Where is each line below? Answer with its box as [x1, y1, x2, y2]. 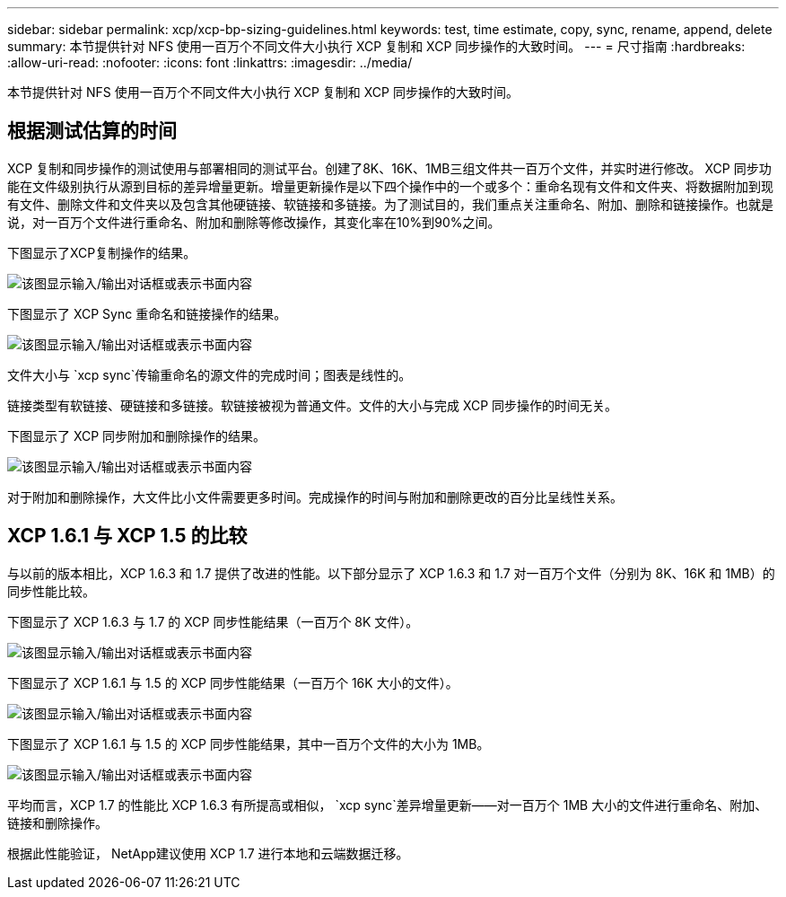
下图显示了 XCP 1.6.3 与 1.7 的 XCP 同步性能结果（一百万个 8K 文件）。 [7, 613, 419, 629]
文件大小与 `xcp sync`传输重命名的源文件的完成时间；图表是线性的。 [7, 366, 412, 383]
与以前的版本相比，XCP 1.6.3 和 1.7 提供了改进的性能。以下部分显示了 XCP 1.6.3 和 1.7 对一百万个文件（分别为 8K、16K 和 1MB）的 [7, 565, 775, 581]
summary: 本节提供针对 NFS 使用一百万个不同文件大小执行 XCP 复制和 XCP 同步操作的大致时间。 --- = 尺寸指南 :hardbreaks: [7, 39, 746, 54]
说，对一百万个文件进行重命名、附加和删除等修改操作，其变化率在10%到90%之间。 [7, 214, 501, 230]
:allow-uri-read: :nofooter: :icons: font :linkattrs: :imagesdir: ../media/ [7, 55, 413, 70]
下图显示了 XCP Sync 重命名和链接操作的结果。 [7, 305, 287, 321]
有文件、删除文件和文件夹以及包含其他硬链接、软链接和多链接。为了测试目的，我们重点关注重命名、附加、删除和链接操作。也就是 [7, 196, 773, 212]
